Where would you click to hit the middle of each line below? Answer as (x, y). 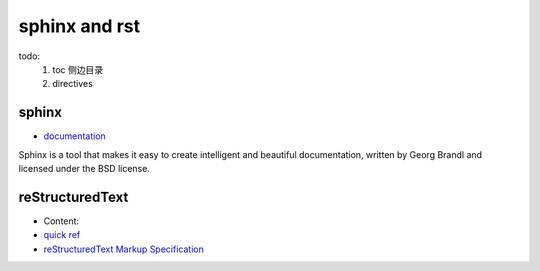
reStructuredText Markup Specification (123, 249)
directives (73, 84)
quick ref (62, 235)
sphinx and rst (79, 26)
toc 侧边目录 (78, 69)
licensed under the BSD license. (84, 169)
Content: (61, 221)
